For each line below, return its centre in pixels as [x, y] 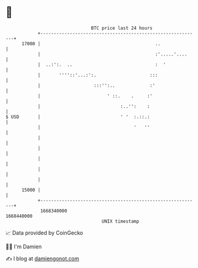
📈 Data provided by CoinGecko [44, 233]
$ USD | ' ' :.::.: [78, 117]
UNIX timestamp [120, 221]
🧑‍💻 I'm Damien [24, 247]
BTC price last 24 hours [122, 28]
